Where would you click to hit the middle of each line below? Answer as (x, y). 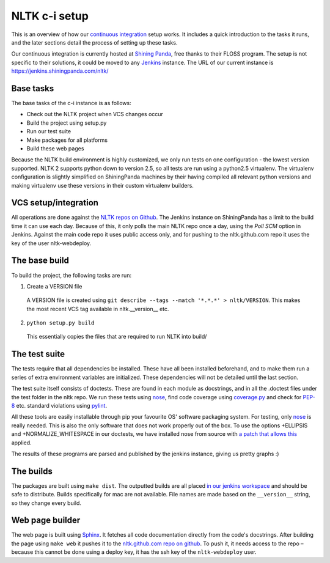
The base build (40, 261)
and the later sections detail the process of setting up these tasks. (94, 42)
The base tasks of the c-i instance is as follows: (71, 103)
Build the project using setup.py (67, 123)
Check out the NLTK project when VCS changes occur (95, 114)
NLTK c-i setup (50, 16)
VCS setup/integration (55, 203)
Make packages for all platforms (67, 140)
